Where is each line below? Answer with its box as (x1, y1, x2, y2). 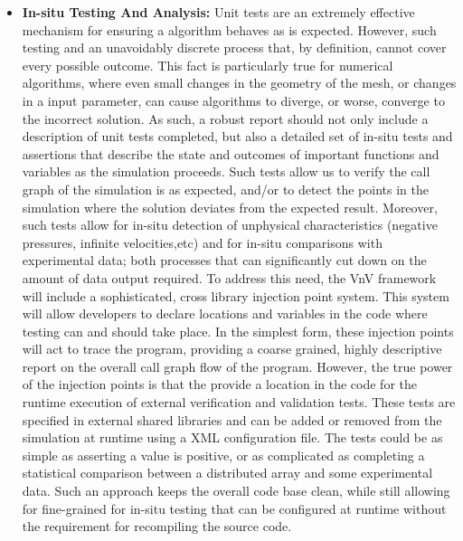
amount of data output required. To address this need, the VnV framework (22, 268, 437, 287)
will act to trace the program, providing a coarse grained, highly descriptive (22, 339, 442, 358)
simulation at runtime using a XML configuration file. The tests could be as (22, 428, 443, 447)
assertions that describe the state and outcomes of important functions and (22, 144, 439, 163)
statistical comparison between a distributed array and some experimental (22, 463, 433, 482)
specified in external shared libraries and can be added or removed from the (22, 410, 442, 429)
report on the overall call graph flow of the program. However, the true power (22, 356, 453, 375)
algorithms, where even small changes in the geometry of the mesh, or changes (22, 73, 457, 92)
